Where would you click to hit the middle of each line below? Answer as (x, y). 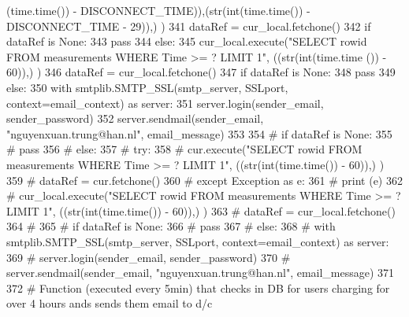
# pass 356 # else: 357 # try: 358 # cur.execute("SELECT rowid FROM (184, 149)
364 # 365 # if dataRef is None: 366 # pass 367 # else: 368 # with (171, 226)
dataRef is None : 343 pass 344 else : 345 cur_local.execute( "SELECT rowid (187, 41)
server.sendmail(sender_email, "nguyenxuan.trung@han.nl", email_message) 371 (201, 273)
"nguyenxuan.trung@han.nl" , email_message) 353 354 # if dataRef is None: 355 (199, 133)
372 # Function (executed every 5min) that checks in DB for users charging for (198, 288)
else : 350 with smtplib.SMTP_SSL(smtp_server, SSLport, (147, 87)
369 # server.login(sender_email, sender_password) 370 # (149, 257)
